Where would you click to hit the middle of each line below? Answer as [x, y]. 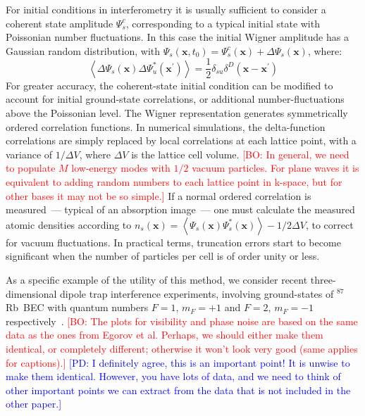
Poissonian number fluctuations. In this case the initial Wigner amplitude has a [177, 37]
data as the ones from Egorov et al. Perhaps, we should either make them [165, 335]
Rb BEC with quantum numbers [77, 307]
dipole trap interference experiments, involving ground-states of [197, 293]
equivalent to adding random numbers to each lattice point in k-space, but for [174, 182]
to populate [31, 168]
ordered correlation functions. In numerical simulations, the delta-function [166, 126]
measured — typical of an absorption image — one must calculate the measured [180, 209]
